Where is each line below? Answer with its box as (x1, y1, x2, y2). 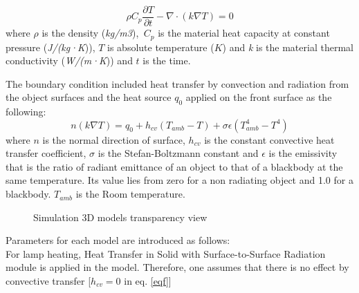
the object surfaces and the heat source (6, 90, 172, 104)
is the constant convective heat (204, 132, 335, 146)
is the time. (142, 53, 191, 68)
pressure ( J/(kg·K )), (6, 39, 95, 54)
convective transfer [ (6, 274, 91, 288)
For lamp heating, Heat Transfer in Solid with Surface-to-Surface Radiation (6, 246, 326, 261)
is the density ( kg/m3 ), (42, 26, 139, 40)
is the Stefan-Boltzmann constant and (98, 146, 259, 160)
